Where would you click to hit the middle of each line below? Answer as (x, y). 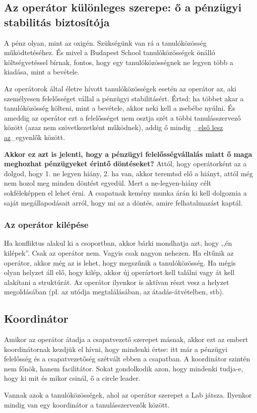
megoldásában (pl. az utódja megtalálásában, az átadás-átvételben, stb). (114, 292)
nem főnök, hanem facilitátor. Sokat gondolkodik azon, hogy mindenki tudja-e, (124, 368)
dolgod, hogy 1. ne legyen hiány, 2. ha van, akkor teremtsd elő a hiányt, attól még (128, 173)
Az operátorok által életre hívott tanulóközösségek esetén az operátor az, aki (120, 88)
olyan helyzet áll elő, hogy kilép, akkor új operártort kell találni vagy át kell (119, 272)
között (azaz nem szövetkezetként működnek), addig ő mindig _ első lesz (114, 127)
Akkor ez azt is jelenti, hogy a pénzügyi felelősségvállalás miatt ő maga (128, 154)
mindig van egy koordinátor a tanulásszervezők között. (87, 404)
